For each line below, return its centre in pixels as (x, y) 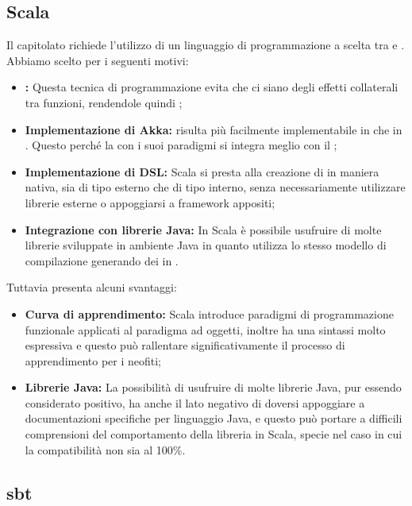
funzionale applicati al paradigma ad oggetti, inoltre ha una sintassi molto (205, 329)
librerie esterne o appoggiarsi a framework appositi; (150, 202)
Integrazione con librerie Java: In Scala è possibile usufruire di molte (203, 229)
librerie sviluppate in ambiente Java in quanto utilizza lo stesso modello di (206, 245)
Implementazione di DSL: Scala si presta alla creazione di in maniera (202, 171)
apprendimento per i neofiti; (93, 360)
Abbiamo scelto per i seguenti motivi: (98, 60)
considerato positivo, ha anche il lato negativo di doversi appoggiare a (195, 402)
